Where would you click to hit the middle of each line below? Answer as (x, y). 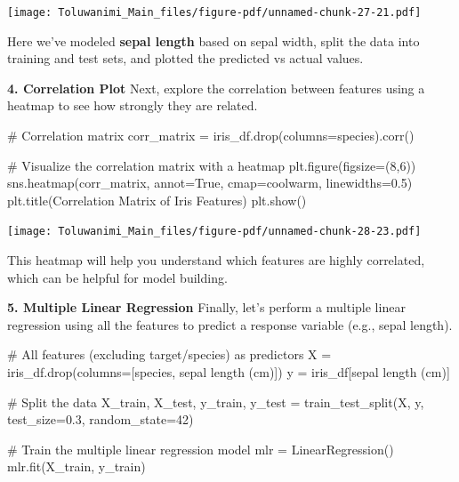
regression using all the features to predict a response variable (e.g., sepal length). (230, 324)
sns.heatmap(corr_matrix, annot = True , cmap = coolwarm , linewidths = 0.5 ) (210, 183)
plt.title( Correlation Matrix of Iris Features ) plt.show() (157, 200)
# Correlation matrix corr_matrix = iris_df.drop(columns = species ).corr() (211, 136)
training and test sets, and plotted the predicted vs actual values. (185, 58)
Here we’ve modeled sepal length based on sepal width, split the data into (213, 40)
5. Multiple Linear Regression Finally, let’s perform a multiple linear (206, 307)
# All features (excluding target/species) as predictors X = (169, 354)
